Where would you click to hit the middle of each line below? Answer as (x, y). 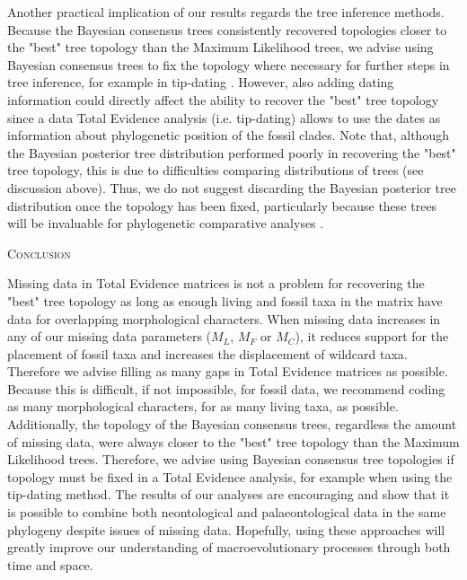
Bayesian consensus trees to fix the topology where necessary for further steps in (229, 64)
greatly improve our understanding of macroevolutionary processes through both (229, 547)
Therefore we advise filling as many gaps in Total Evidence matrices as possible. (228, 371)
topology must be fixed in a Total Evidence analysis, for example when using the (230, 476)
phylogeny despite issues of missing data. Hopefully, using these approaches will (226, 529)
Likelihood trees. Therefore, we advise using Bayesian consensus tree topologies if (231, 459)
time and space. (50, 564)
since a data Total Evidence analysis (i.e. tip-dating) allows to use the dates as (224, 117)
